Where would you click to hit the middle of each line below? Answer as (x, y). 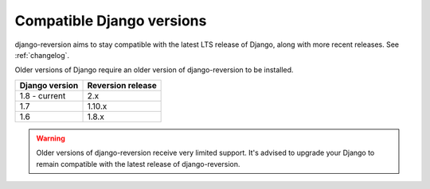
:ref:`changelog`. (42, 55)
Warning (51, 138)
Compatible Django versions (111, 21)
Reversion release (122, 85)
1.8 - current (43, 95)
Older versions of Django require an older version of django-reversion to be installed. (154, 70)
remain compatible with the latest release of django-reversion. (138, 164)
